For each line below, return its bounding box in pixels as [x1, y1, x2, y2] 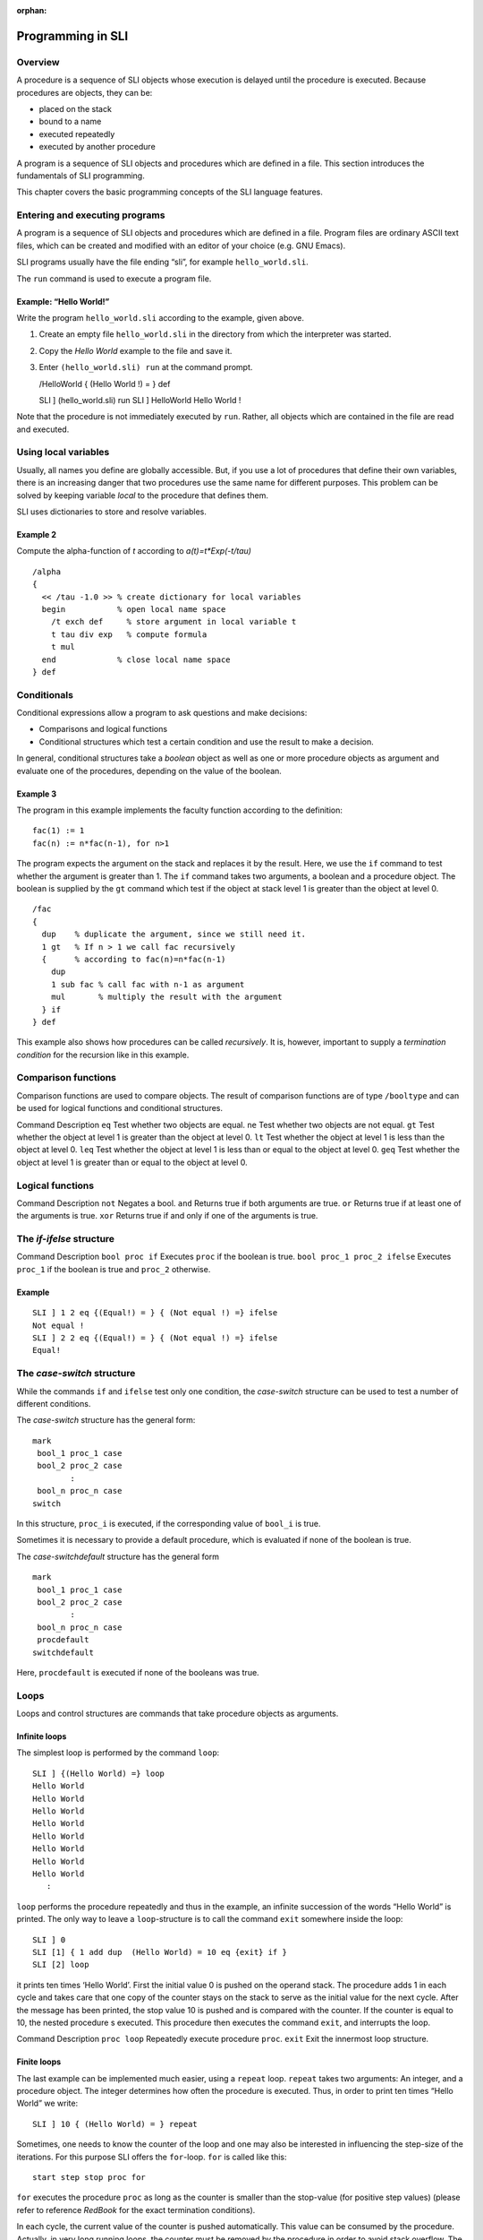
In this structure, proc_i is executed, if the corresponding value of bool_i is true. [16, 1519, 321, 1529]
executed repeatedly [38, 128, 115, 139]
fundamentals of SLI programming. [16, 170, 145, 181]
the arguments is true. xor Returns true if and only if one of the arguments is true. [16, 1210, 318, 1221]
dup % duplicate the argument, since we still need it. [41, 929, 306, 940]
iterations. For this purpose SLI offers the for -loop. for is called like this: [16, 2151, 287, 2162]
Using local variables [16, 446, 110, 459]
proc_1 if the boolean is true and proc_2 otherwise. [16, 1263, 211, 1274]
